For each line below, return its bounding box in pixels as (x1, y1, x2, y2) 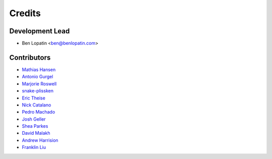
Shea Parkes (22, 123, 48, 129)
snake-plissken (22, 88, 54, 94)
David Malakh (22, 130, 50, 136)
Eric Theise (22, 95, 45, 101)
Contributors (9, 53, 51, 62)
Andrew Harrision (22, 137, 58, 143)
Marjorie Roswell (22, 81, 57, 87)
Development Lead (9, 27, 70, 35)
